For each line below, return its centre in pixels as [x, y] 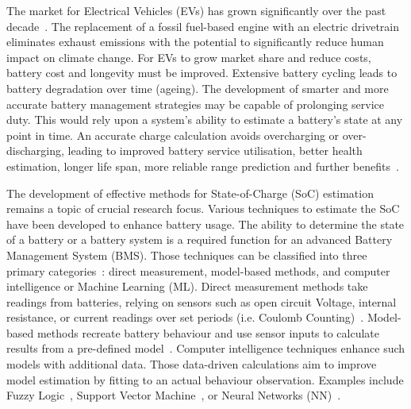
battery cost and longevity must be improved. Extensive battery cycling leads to [202, 73]
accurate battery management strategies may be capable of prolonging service [195, 104]
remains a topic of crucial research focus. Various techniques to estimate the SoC [203, 208]
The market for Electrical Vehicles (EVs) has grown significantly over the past [196, 10]
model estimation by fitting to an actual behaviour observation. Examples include [205, 379]
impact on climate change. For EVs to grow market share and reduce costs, [189, 57]
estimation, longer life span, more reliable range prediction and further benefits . [203, 166]
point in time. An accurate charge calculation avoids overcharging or [173, 135]
